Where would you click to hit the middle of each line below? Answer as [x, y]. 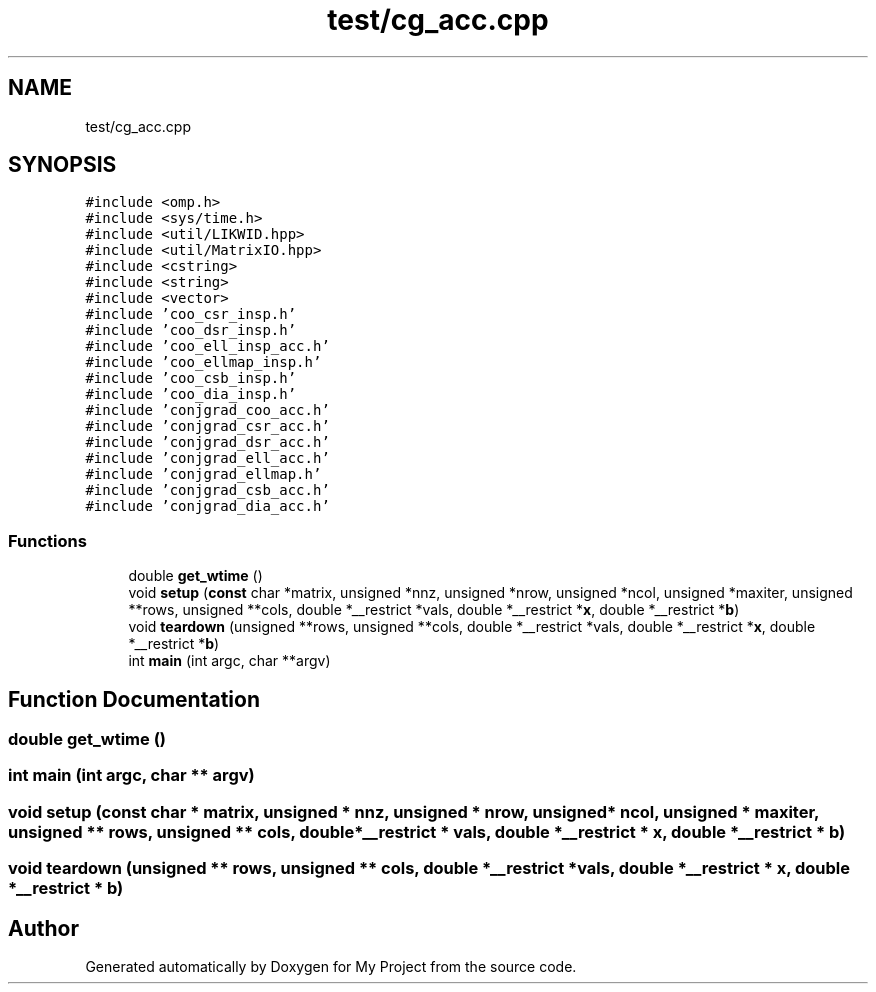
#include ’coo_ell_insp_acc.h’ [207, 346]
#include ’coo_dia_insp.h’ [191, 394]
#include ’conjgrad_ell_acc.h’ [207, 458]
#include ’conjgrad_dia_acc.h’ [207, 506]
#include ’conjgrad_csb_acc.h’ [207, 490]
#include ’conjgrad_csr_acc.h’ [207, 426]
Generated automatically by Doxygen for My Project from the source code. [331, 966]
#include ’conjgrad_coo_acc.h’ [207, 410]
